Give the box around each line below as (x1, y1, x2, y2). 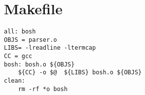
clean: (4, 77, 25, 85)
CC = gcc (4, 53, 33, 60)
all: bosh (4, 28, 36, 35)
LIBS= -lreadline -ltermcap (4, 44, 96, 52)
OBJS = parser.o (4, 36, 57, 43)
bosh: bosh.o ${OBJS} (4, 61, 75, 68)
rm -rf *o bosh (18, 85, 68, 93)
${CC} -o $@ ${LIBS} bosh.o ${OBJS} (18, 69, 142, 76)
